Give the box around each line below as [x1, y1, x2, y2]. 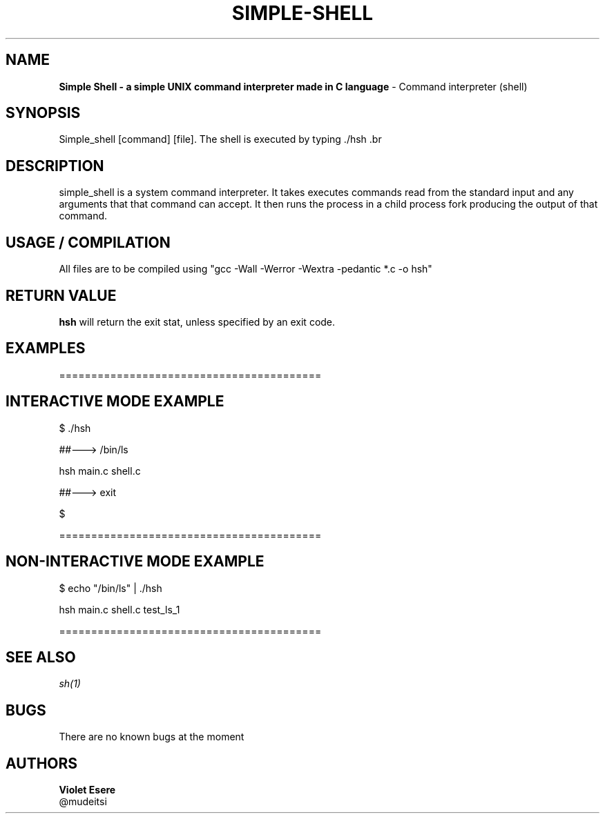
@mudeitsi [59, 796, 107, 808]
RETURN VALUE [6, 286, 117, 304]
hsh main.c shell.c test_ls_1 [59, 603, 180, 615]
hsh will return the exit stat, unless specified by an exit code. [59, 315, 336, 328]
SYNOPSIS [6, 104, 81, 122]
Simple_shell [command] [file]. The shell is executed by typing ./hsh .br [59, 133, 382, 146]
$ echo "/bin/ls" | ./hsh [59, 582, 162, 594]
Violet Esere [59, 784, 116, 796]
